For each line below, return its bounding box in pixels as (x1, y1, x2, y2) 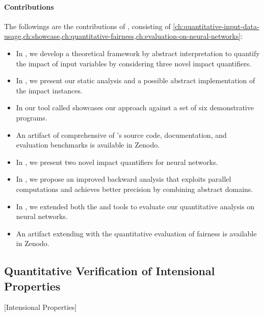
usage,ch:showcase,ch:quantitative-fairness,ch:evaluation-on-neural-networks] (4, 31, 241, 41)
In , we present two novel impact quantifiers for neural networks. (16, 156, 218, 167)
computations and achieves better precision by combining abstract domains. (16, 183, 253, 194)
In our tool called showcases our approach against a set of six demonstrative (16, 102, 254, 113)
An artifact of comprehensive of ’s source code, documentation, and (16, 129, 227, 140)
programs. (16, 112, 47, 123)
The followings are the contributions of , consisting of (4, 20, 171, 31)
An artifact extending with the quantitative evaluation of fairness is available (16, 228, 257, 238)
